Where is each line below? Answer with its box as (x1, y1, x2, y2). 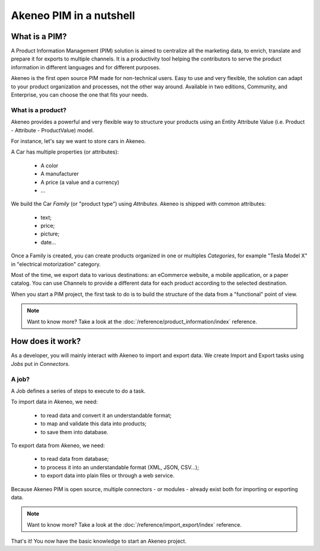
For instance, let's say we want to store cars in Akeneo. (11, 137, 146, 145)
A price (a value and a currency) (40, 179, 120, 186)
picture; (40, 230, 60, 237)
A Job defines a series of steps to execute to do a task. (11, 387, 146, 394)
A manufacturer (40, 170, 79, 177)
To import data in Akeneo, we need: (11, 398, 98, 406)
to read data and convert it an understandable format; (40, 412, 172, 419)
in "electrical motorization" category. (11, 260, 101, 267)
